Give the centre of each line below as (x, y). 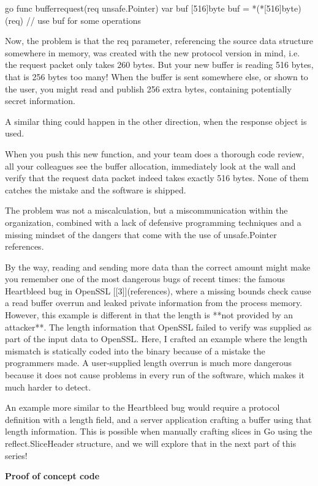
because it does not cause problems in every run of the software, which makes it (155, 375)
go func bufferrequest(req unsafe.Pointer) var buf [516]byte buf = (127, 8)
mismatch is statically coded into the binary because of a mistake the (135, 350)
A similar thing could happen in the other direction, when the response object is (156, 121)
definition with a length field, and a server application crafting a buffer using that (158, 419)
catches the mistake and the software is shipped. (96, 189)
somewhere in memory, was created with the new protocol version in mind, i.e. (153, 52)
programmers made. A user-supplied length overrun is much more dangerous (149, 363)
